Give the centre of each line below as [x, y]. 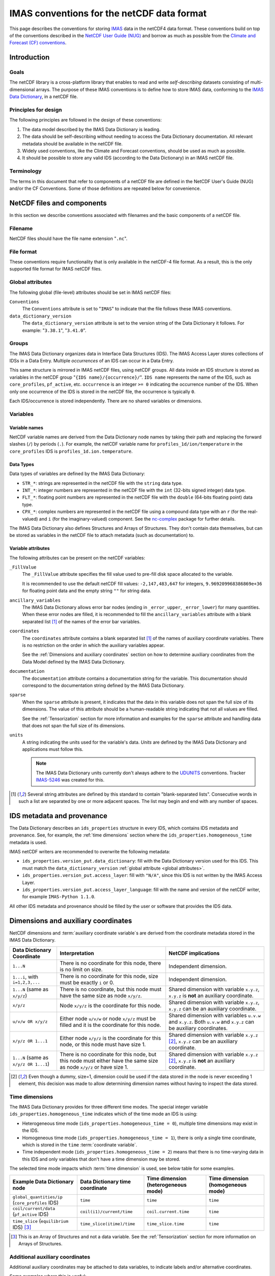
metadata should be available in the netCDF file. [73, 143]
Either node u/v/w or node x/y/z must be [108, 1018]
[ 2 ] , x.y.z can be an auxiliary [203, 1041]
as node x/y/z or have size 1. [94, 1067]
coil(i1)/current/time [106, 1211]
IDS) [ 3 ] [22, 1227]
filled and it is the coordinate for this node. [110, 1025]
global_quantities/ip [38, 1197]
